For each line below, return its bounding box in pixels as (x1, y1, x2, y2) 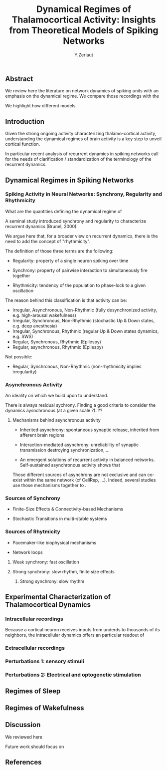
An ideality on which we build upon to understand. (5, 393, 109, 399)
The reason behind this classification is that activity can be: (5, 297, 127, 303)
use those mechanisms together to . (12, 483, 87, 489)
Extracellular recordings (5, 645, 65, 652)
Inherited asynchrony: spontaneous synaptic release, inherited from (19, 427, 160, 433)
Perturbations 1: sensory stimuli (5, 658, 84, 665)
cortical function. (5, 141, 40, 147)
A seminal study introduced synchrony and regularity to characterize (5, 218, 146, 224)
